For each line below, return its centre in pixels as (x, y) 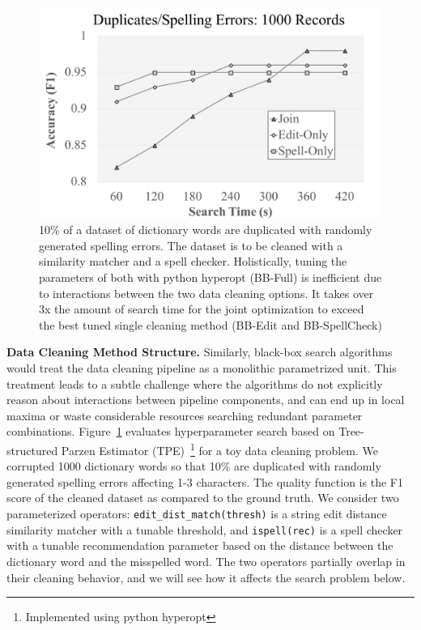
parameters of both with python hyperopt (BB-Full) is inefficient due (210, 277)
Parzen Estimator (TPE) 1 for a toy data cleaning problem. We (219, 449)
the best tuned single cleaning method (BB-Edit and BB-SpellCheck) (210, 324)
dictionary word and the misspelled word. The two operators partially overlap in (206, 561)
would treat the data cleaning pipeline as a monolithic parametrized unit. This (202, 368)
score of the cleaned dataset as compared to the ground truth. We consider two (203, 498)
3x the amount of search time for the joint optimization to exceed (202, 309)
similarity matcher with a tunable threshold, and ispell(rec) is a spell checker (205, 529)
